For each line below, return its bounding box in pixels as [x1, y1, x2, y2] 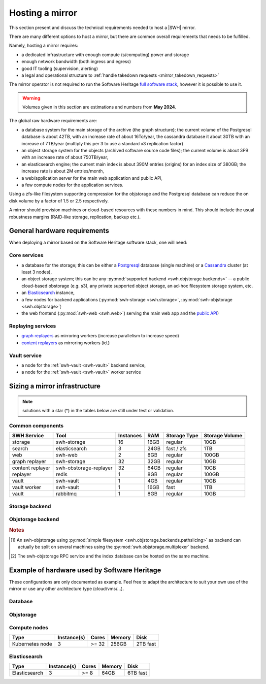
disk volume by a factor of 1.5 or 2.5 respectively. [9, 197, 109, 204]
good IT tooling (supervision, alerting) [21, 65, 98, 71]
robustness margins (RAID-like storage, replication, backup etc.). [9, 214, 141, 220]
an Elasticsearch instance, [21, 290, 75, 295]
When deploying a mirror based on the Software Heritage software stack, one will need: [9, 239, 187, 246]
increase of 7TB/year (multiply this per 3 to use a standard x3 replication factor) [21, 140, 184, 146]
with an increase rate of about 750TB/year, [21, 154, 108, 160]
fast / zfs [166, 445, 187, 452]
